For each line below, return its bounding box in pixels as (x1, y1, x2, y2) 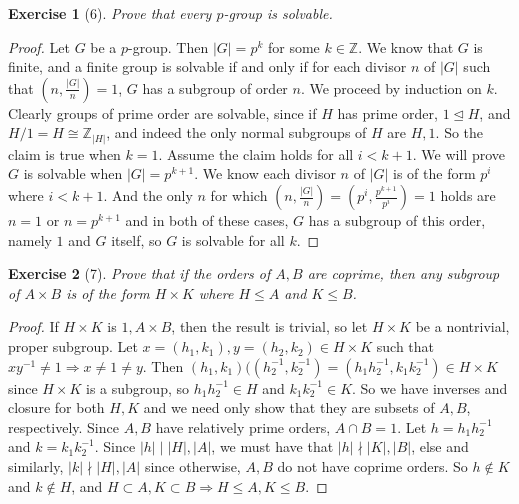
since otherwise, (144, 456, 241, 477)
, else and (411, 436, 469, 457)
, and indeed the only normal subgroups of (106, 122, 367, 143)
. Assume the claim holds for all (158, 143, 354, 164)
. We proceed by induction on (300, 77, 482, 98)
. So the (435, 122, 484, 143)
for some (267, 36, 320, 57)
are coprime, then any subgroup (307, 263, 500, 284)
